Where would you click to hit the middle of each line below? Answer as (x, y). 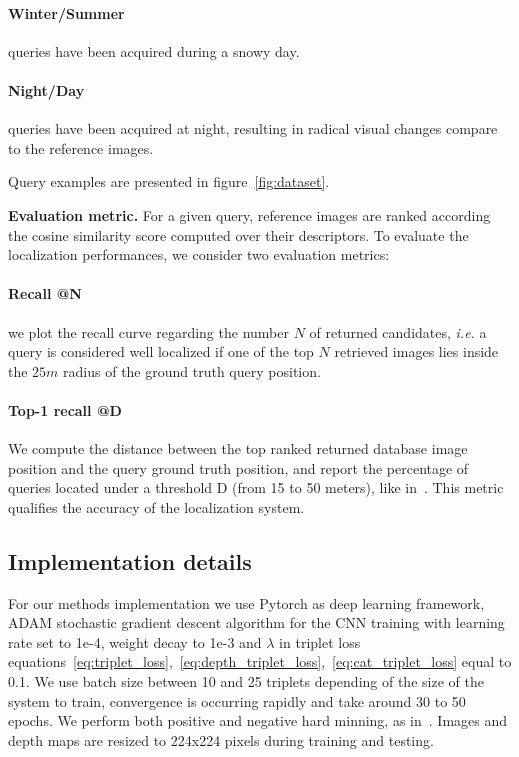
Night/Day (46, 89)
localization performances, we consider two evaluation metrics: (199, 254)
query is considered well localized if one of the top (161, 351)
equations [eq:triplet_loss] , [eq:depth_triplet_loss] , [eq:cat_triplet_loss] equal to (260, 661)
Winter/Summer (66, 12)
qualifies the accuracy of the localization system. (156, 506)
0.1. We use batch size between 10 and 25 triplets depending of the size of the (246, 681)
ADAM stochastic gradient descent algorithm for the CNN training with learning (256, 622)
